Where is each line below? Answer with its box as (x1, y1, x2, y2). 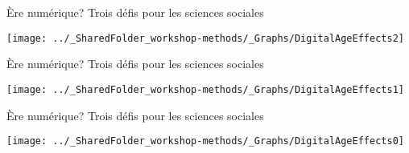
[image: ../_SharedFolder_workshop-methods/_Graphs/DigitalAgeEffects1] (6, 83, 404, 95)
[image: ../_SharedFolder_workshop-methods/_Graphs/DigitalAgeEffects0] (6, 135, 404, 147)
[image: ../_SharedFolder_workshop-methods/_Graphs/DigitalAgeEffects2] (6, 32, 404, 44)
